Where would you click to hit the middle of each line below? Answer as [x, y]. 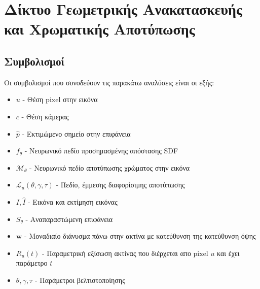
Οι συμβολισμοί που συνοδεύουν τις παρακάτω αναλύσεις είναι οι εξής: [109, 82]
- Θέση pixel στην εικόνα [60, 99]
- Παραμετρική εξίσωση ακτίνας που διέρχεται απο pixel [125, 253]
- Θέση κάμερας [45, 116]
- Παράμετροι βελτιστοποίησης [80, 280]
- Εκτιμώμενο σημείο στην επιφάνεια [76, 133]
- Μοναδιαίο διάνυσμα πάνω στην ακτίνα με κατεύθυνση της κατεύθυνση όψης [140, 236]
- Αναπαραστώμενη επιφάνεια [69, 219]
